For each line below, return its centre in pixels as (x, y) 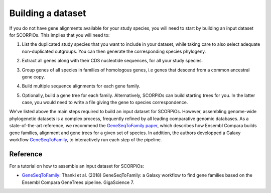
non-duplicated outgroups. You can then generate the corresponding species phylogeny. (114, 51)
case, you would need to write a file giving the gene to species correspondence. (105, 103)
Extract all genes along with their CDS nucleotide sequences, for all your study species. (112, 61)
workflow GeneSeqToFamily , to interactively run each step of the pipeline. (86, 140)
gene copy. (33, 77)
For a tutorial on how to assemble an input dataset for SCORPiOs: (77, 166)
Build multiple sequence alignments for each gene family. (81, 86)
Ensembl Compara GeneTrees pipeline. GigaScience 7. (78, 182)
